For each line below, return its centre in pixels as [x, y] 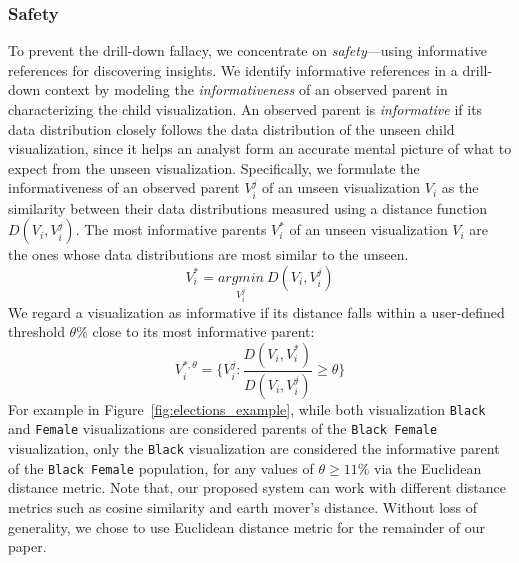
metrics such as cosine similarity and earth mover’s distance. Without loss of [243, 507]
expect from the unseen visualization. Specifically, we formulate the [214, 167]
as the [460, 187]
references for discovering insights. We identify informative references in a [233, 69]
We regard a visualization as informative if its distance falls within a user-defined [256, 311]
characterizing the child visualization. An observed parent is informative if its [245, 109]
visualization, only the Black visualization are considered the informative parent [254, 448]
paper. [27, 546]
